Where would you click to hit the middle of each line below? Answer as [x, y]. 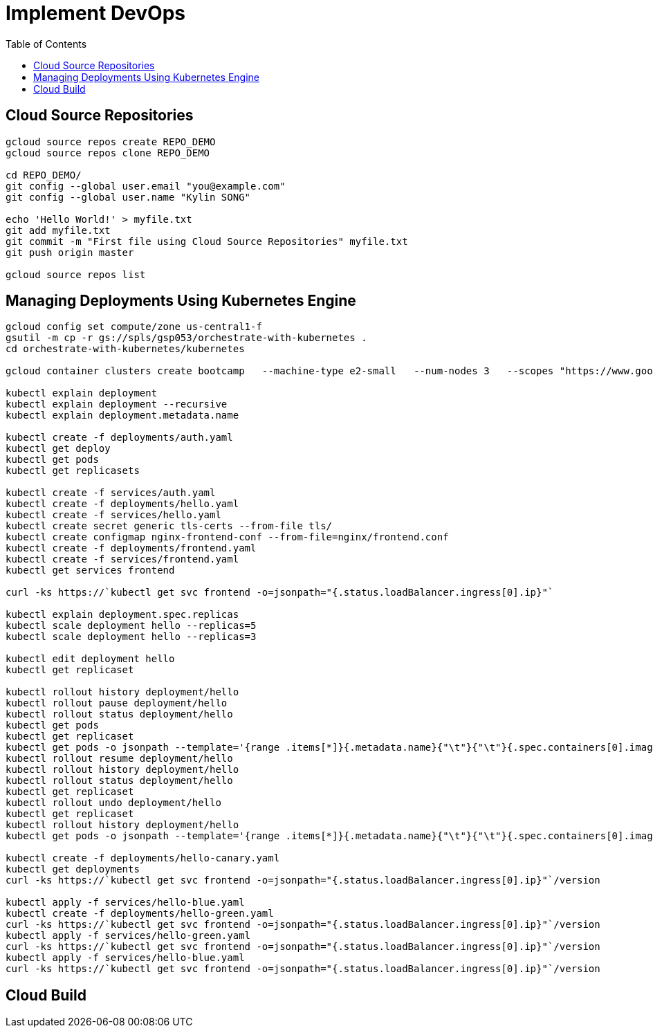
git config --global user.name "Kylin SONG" [128, 197]
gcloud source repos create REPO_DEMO [111, 141]
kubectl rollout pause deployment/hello [117, 703]
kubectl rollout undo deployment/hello [113, 803]
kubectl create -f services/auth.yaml [111, 493]
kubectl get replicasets [73, 471]
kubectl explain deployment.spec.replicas [122, 615]
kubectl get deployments [73, 869]
